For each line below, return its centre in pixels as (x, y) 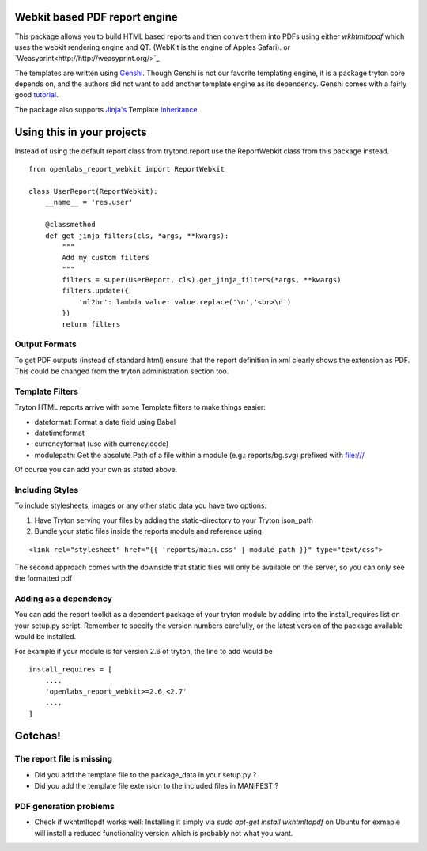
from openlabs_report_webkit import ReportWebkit (127, 169)
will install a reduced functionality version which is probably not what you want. (164, 833)
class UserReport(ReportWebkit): (93, 191)
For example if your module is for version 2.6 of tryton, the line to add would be (144, 651)
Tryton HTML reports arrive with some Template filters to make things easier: (140, 407)
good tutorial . (36, 95)
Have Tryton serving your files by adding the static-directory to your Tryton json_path (174, 520)
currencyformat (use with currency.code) (102, 444)
